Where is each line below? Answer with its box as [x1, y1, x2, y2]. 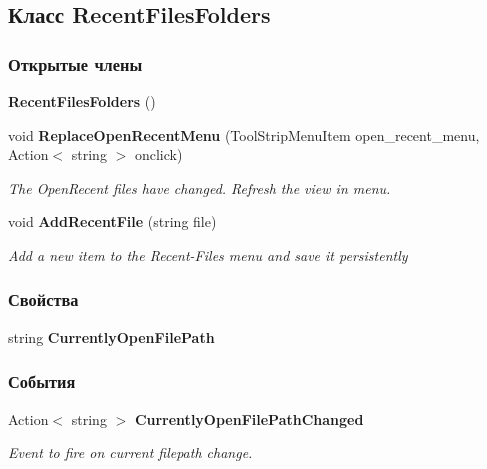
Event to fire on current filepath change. [8, 442, 253, 463]
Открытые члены [8, 51, 143, 76]
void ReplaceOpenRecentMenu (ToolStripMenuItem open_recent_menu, [8, 124, 480, 145]
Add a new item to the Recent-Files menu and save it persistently [8, 244, 408, 265]
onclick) [134, 144, 183, 165]
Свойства [8, 287, 79, 312]
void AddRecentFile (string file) [8, 211, 217, 232]
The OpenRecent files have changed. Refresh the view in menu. [8, 177, 391, 198]
